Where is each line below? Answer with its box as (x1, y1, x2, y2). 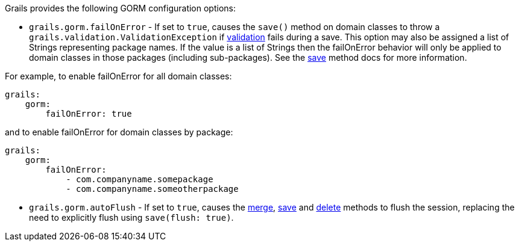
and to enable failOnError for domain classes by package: (5, 127, 233, 137)
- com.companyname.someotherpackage (66, 184, 239, 194)
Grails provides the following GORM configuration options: (5, 3, 236, 13)
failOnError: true (45, 109, 132, 118)
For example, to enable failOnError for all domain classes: (5, 71, 232, 81)
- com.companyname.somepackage (66, 174, 213, 184)
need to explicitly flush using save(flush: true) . (29, 212, 234, 223)
